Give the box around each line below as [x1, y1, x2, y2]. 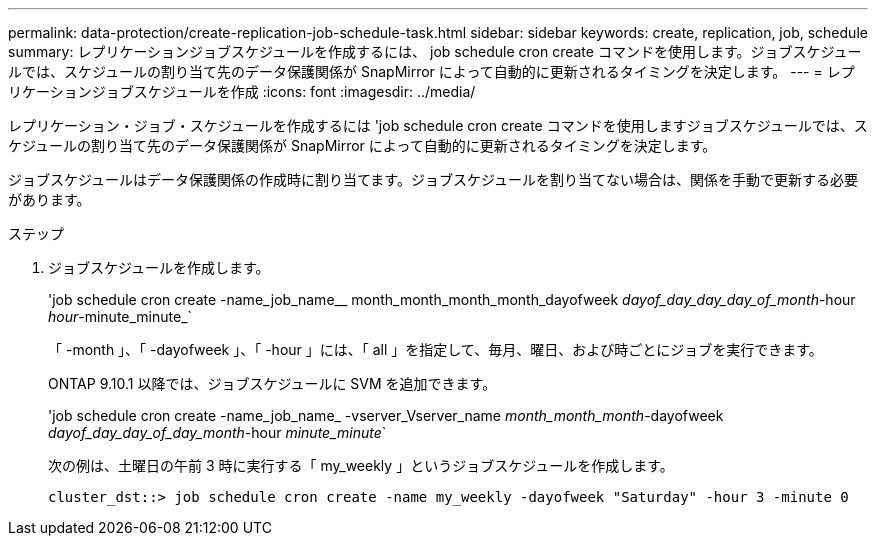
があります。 [8, 191, 91, 208]
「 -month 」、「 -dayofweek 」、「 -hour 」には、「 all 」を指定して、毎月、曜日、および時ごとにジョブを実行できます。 [48, 341, 823, 358]
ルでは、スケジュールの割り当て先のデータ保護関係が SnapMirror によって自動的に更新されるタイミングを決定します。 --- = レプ [8, 63, 855, 80]
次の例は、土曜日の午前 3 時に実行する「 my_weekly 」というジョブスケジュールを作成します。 [48, 457, 674, 474]
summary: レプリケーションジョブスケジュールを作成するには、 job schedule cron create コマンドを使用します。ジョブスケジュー [8, 43, 862, 60]
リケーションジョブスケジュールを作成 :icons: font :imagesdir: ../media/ [8, 83, 476, 100]
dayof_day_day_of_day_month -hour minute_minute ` [48, 424, 387, 441]
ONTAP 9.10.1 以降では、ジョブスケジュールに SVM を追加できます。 [48, 375, 497, 392]
